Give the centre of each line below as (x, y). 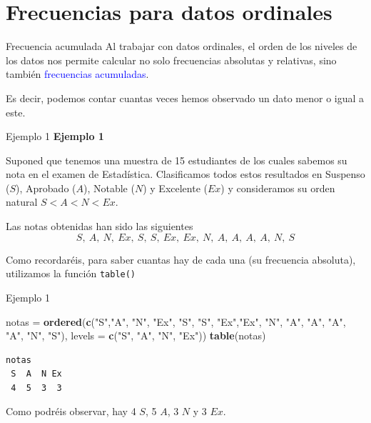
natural (22, 202)
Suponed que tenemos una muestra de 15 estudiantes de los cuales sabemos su (177, 160)
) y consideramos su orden (278, 188)
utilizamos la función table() (71, 273)
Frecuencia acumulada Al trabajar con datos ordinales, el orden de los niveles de (182, 46)
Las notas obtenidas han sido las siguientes (100, 226)
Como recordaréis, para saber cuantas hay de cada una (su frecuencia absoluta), (181, 259)
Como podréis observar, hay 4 (71, 411)
